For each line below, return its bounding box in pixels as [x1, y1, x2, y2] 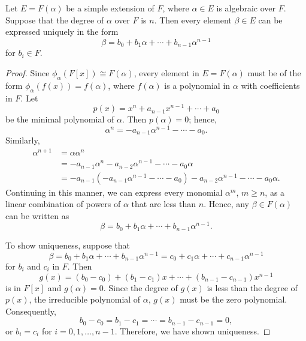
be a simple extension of [66, 2, 154, 14]
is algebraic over [216, 2, 276, 14]
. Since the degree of [103, 281, 178, 294]
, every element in [134, 66, 199, 79]
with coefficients [241, 79, 300, 91]
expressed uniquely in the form [5, 25, 119, 38]
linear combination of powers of [5, 198, 121, 210]
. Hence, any [204, 198, 249, 210]
